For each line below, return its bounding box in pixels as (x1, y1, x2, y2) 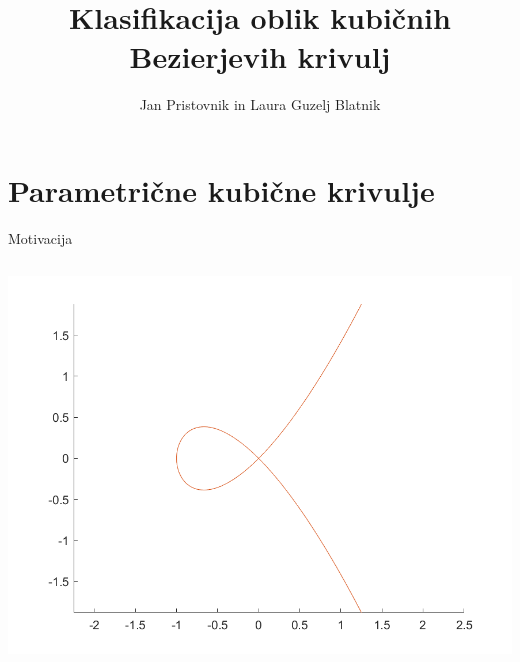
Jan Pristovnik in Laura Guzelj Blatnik (139, 94, 381, 115)
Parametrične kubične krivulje (8, 169, 435, 210)
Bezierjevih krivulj (129, 36, 391, 77)
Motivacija (8, 227, 73, 248)
